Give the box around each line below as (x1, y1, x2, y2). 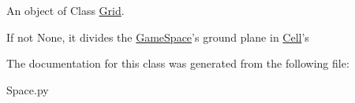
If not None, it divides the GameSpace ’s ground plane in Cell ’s (6, 28, 309, 45)
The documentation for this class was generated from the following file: (6, 55, 349, 72)
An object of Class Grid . (6, 2, 125, 18)
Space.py (6, 81, 49, 97)
